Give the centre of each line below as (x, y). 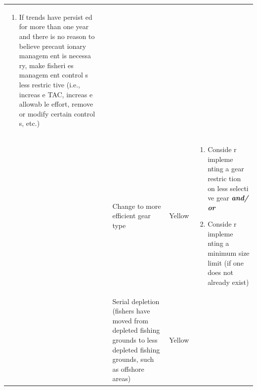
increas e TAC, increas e (56, 94)
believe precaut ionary (53, 46)
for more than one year (54, 26)
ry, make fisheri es (46, 65)
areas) (122, 378)
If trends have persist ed (56, 17)
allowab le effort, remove (56, 104)
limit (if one (226, 262)
